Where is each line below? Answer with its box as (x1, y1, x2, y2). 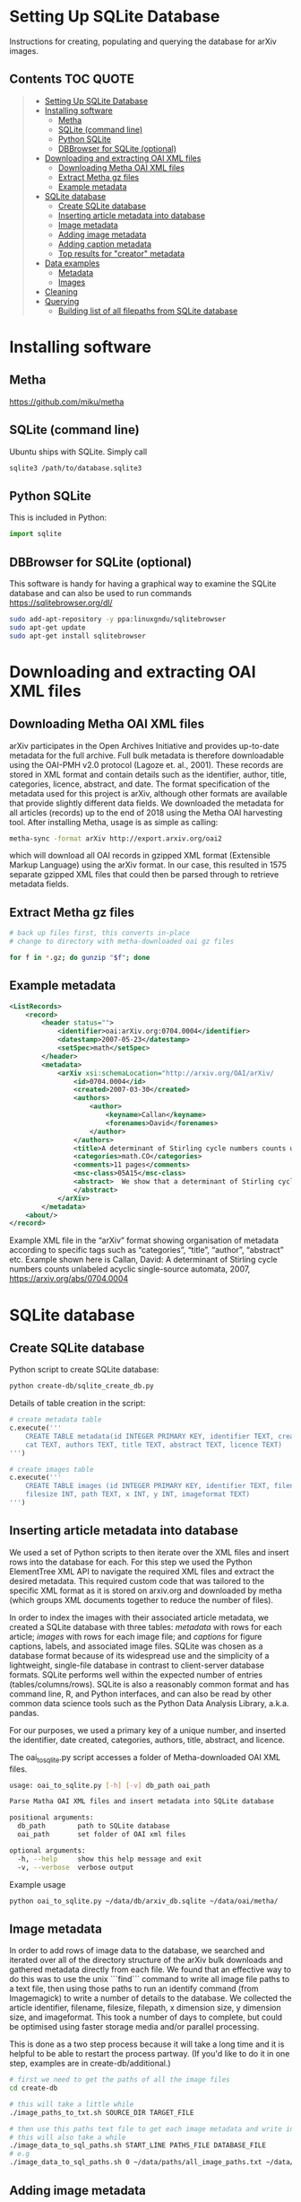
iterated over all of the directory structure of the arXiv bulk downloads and (9, 1955, 284, 1966)
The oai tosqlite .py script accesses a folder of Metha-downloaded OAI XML (9, 1751, 280, 1765)
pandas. (9, 1707, 39, 1718)
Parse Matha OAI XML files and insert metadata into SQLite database (9, 1797, 275, 1806)
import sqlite (9, 530, 63, 539)
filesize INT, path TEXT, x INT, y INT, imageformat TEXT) (25, 1490, 251, 1499)
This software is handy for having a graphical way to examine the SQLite (9, 577, 277, 589)
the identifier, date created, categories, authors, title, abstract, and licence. (9, 1734, 285, 1745)
